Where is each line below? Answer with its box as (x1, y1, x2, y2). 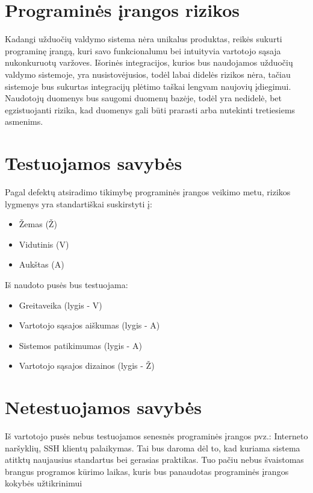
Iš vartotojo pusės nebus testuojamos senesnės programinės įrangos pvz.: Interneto (5, 430, 308, 442)
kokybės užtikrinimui (5, 477, 82, 489)
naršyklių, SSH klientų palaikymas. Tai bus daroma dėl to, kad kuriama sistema (5, 441, 300, 454)
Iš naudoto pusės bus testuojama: (5, 278, 128, 290)
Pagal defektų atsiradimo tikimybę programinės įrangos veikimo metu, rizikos (5, 186, 291, 198)
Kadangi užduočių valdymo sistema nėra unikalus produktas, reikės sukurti (5, 33, 282, 45)
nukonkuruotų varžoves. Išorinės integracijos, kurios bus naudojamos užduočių (5, 56, 293, 69)
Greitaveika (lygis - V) (19, 298, 102, 311)
